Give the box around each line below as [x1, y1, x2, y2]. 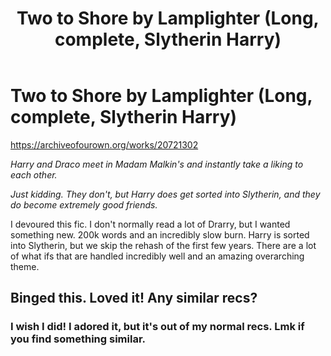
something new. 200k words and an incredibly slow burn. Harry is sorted [10, 228, 310, 241]
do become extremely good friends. [10, 198, 158, 211]
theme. [10, 260, 40, 272]
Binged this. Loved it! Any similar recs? [10, 290, 258, 307]
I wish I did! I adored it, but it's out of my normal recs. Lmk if [10, 320, 305, 334]
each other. [10, 168, 58, 181]
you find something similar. [10, 332, 147, 346]
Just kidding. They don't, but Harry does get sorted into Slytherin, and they [10, 188, 321, 200]
